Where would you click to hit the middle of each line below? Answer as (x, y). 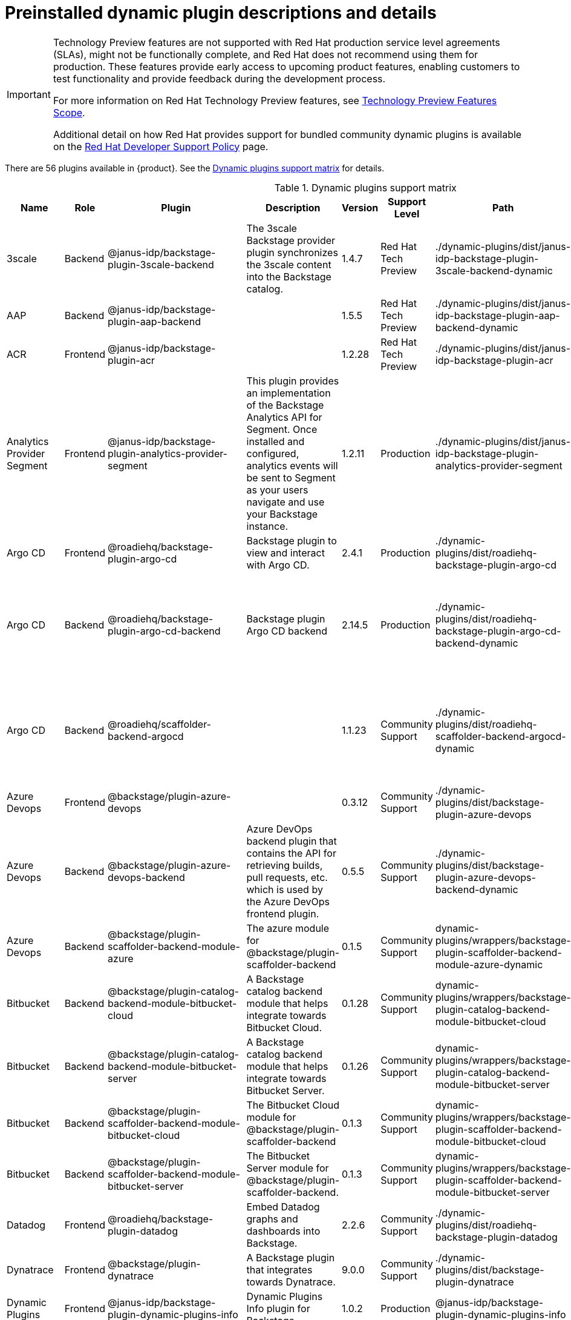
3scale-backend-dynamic (494, 270)
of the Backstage (285, 405)
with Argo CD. (278, 565)
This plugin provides (293, 381)
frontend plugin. (283, 913)
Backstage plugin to (292, 540)
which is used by (285, 889)
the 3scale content (289, 264)
